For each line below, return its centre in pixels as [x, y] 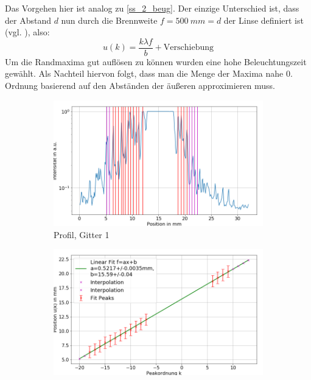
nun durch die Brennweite [109, 20]
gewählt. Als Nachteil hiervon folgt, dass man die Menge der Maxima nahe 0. [149, 73]
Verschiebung [189, 48]
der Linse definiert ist [264, 20]
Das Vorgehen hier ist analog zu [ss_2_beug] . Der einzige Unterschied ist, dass [152, 8]
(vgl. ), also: [27, 32]
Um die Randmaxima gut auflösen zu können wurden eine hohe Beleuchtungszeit [156, 61]
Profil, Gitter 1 [82, 234]
